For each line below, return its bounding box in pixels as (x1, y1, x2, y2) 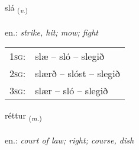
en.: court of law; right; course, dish (5, 134, 134, 146)
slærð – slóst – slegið (35, 66, 120, 81)
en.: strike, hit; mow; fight (5, 25, 98, 38)
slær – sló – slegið (35, 84, 108, 98)
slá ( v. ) (5, 1, 28, 15)
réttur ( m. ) (5, 109, 42, 123)
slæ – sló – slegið (35, 49, 104, 63)
